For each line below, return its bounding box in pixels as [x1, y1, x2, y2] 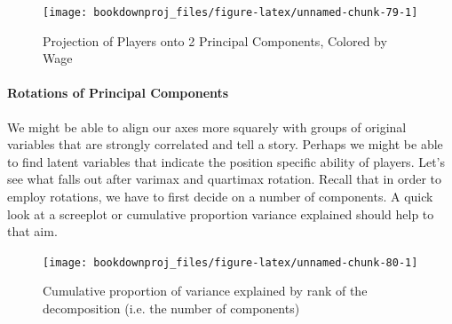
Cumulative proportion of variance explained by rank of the [43, 281, 368, 300]
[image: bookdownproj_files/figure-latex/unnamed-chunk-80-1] [43, 256, 418, 269]
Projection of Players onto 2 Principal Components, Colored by [43, 31, 387, 50]
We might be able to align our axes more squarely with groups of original [7, 117, 407, 136]
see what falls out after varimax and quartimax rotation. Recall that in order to [7, 170, 442, 188]
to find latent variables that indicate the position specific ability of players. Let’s [7, 152, 446, 170]
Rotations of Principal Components [7, 83, 229, 102]
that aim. [7, 222, 58, 241]
